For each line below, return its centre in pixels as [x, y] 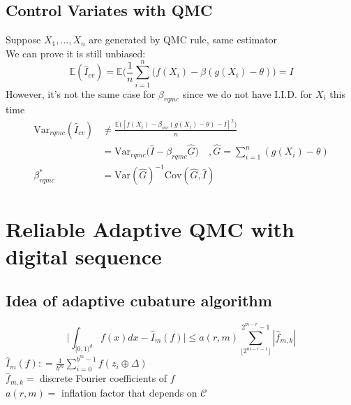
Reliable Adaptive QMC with [150, 228]
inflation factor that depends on [129, 392]
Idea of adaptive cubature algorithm [139, 300]
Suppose [23, 40]
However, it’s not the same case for [81, 93]
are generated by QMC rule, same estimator [183, 40]
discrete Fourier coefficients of [104, 378]
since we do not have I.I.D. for [247, 93]
